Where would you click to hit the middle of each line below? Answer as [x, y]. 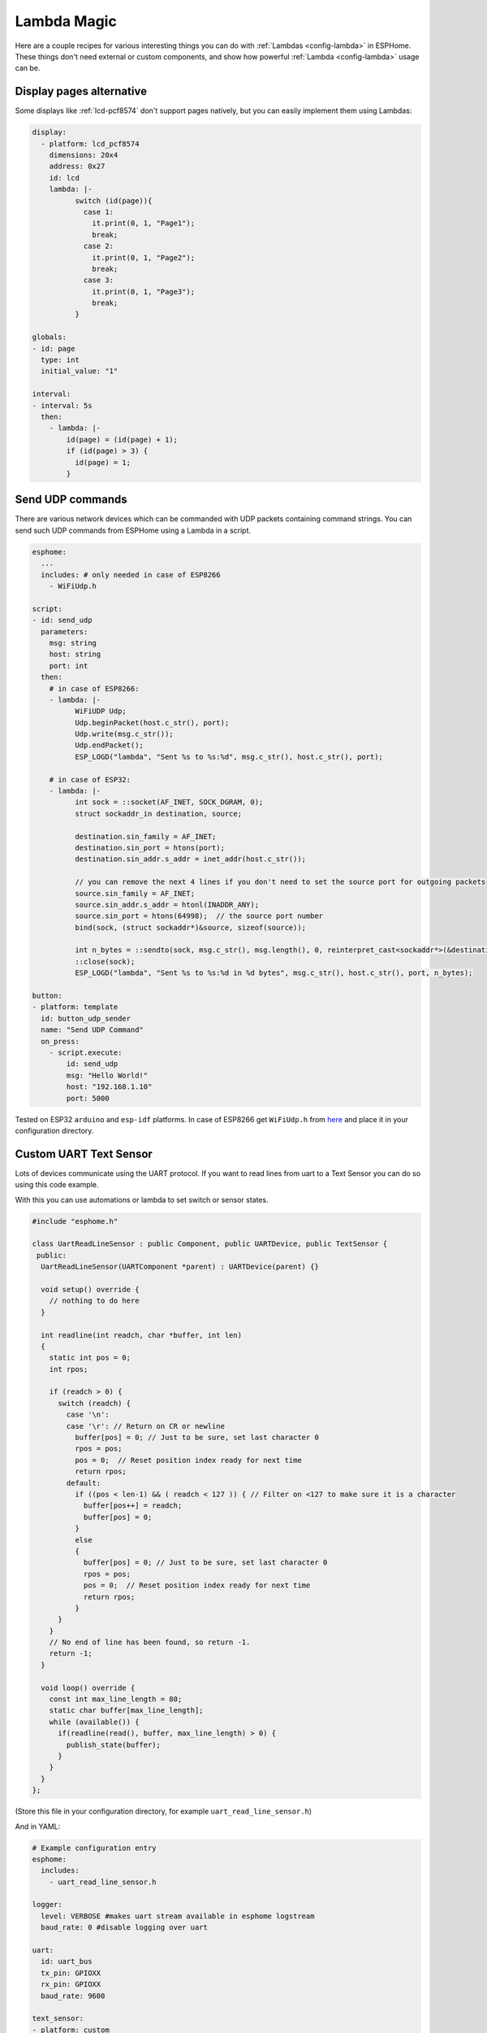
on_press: [60, 1041]
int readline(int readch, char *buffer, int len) [142, 1335]
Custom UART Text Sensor [84, 1154]
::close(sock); [105, 961]
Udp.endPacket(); [109, 745]
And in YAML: [38, 1826]
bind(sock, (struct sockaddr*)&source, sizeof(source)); [190, 927]
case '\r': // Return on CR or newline [145, 1426]
